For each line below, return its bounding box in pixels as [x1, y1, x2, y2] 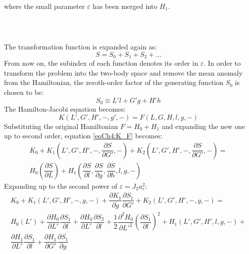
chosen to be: [4, 86, 44, 97]
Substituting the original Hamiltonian [4, 121, 118, 131]
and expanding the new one [162, 121, 245, 131]
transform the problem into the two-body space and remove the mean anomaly [4, 67, 243, 78]
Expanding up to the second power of [4, 180, 118, 191]
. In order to [204, 58, 241, 68]
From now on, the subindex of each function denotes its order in [4, 58, 198, 68]
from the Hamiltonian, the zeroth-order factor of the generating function [4, 77, 223, 87]
